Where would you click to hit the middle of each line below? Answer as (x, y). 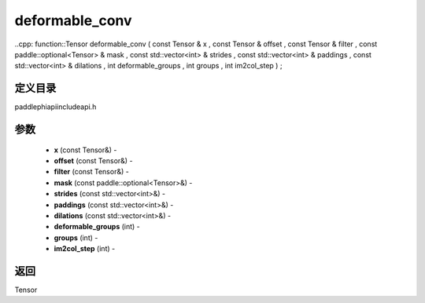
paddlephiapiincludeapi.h (55, 107)
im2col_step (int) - (85, 249)
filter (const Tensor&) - (91, 172)
